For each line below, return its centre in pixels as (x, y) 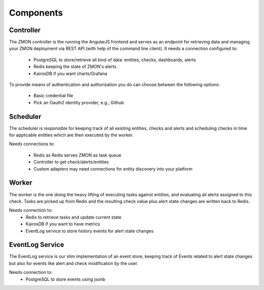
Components (36, 13)
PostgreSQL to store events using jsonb (66, 279)
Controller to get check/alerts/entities (71, 162)
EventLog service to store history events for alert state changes (90, 231)
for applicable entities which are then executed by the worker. (71, 135)
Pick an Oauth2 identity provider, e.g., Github (79, 102)
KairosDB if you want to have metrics (63, 224)
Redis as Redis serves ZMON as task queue (77, 155)
